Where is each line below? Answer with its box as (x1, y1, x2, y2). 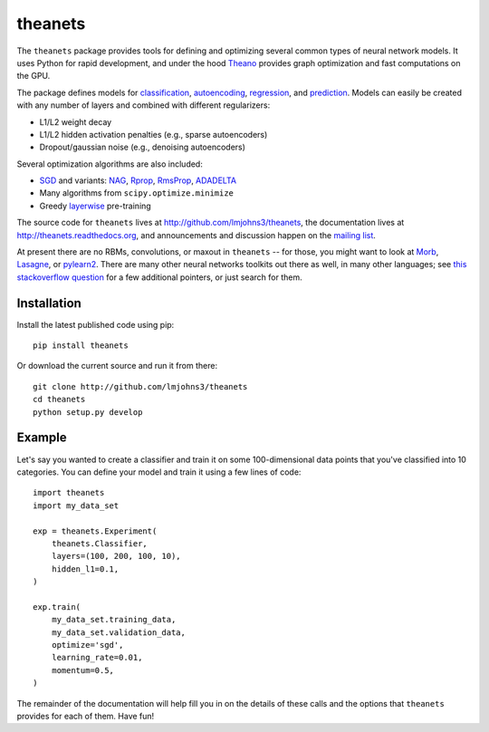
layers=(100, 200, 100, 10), (51, 551, 181, 562)
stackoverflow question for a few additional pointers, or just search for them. (16, 272, 302, 283)
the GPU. (16, 71, 51, 82)
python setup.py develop (33, 407, 143, 417)
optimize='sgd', (51, 640, 124, 650)
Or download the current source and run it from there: (16, 361, 217, 371)
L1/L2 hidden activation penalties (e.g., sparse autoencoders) (39, 129, 268, 140)
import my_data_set (33, 500, 120, 511)
